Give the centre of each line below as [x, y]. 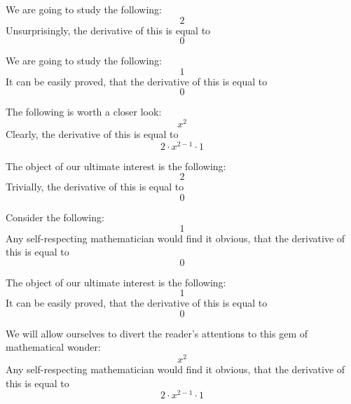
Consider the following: [55, 217]
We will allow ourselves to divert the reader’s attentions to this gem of [157, 333]
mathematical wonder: [53, 347]
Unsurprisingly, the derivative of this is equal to [108, 30]
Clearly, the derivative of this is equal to [92, 134]
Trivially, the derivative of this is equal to [95, 187]
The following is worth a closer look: [84, 112]
